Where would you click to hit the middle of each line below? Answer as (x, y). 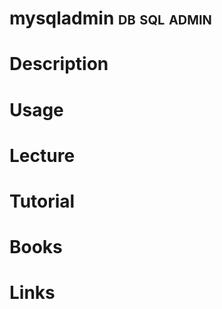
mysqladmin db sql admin (110, 18)
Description (59, 64)
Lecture (42, 155)
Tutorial (42, 201)
